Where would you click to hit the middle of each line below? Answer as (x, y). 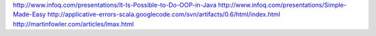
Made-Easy (30, 14)
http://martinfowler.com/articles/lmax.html (73, 24)
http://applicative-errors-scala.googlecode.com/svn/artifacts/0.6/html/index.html (164, 14)
